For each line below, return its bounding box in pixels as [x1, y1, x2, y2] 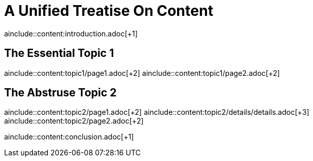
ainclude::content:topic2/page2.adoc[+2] [4, 116, 144, 126]
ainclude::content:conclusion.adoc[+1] [4, 132, 134, 142]
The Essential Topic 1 [4, 47, 114, 60]
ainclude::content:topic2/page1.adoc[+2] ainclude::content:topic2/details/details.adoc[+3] [4, 108, 309, 117]
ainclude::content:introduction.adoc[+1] [4, 29, 138, 38]
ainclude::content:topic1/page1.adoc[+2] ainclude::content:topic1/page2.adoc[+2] [4, 68, 280, 77]
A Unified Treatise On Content [4, 2, 214, 19]
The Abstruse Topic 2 [4, 86, 117, 99]
